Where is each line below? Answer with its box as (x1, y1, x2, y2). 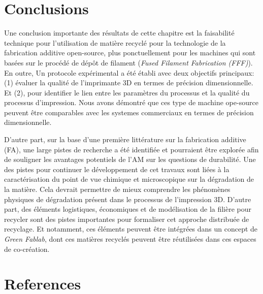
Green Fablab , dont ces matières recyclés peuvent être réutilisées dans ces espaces (4, 234, 256, 244)
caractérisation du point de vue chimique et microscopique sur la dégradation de (4, 174, 254, 184)
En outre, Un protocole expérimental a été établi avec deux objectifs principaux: (4, 67, 254, 78)
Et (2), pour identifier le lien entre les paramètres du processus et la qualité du (4, 87, 250, 97)
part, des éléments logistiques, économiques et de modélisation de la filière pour (4, 204, 252, 214)
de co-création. (4, 243, 50, 254)
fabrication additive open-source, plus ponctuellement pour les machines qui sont (4, 47, 256, 58)
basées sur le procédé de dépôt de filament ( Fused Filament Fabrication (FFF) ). (4, 57, 253, 68)
